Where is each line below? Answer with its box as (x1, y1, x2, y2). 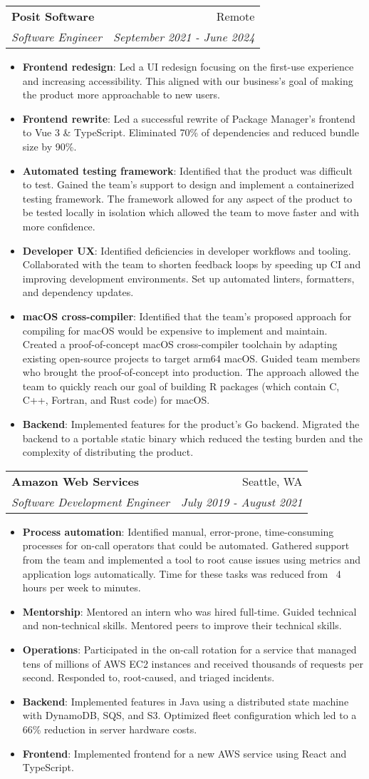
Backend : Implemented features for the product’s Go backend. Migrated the (22, 417, 360, 432)
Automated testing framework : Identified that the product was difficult (22, 163, 353, 178)
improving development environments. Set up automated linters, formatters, (22, 270, 355, 285)
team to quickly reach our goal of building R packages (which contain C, (22, 378, 340, 393)
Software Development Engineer (11, 493, 170, 510)
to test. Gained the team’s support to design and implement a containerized (22, 177, 354, 192)
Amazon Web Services (11, 472, 140, 489)
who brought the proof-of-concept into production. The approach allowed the (22, 365, 359, 380)
